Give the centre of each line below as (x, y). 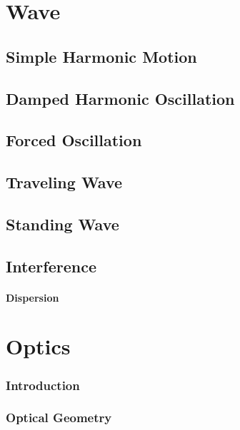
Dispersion (32, 297)
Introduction (43, 385)
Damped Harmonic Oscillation (120, 98)
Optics (38, 346)
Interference (51, 266)
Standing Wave (62, 224)
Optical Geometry (59, 418)
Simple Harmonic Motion (101, 56)
